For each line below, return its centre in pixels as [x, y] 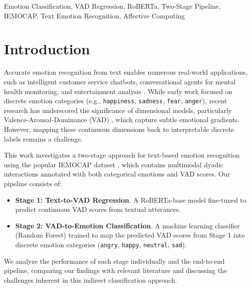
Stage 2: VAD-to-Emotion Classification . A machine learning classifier [128, 225]
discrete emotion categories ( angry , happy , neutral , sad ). [101, 244]
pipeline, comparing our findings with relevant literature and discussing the [116, 270]
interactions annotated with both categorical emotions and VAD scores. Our [117, 174]
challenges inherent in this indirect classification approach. [91, 280]
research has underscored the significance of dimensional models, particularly [118, 110]
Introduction [47, 49]
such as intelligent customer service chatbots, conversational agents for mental [120, 81]
